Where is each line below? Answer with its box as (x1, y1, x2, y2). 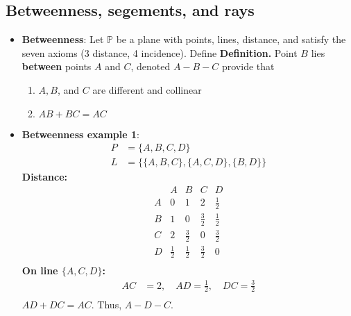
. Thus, (91, 297, 122, 312)
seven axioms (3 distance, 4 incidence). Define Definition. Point (22, 45, 298, 60)
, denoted (130, 59, 171, 74)
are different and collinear (92, 82, 202, 97)
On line (22, 263, 58, 278)
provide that (221, 59, 275, 74)
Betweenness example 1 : (22, 126, 139, 141)
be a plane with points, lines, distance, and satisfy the (116, 32, 346, 47)
